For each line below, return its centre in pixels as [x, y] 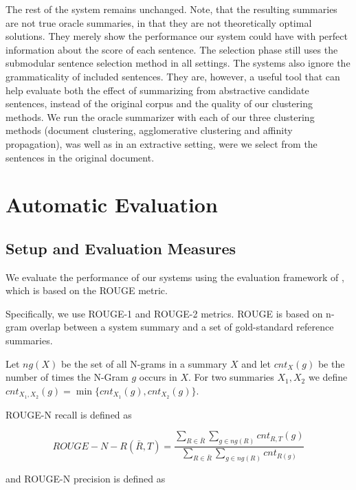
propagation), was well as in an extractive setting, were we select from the [162, 143]
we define [328, 377]
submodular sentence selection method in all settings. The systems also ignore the [178, 63]
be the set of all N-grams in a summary [144, 363]
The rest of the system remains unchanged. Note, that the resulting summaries [171, 9]
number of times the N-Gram [67, 377]
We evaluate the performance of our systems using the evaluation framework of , [175, 277]
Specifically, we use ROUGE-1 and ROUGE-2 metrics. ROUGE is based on [164, 313]
